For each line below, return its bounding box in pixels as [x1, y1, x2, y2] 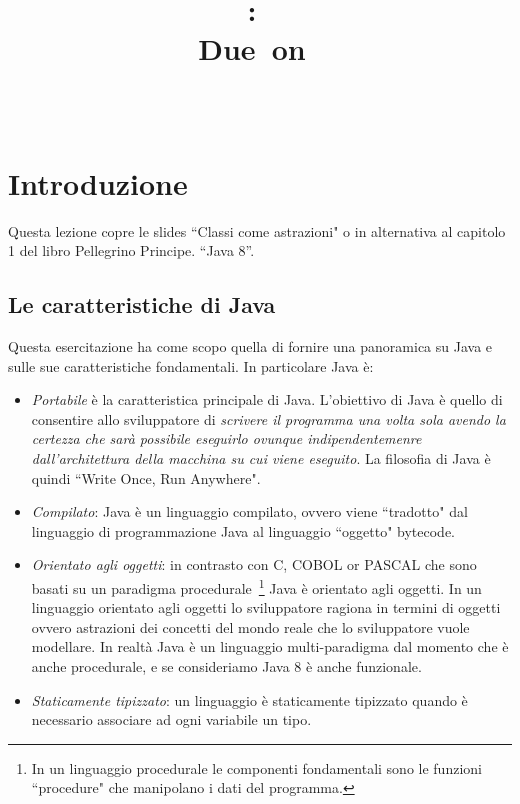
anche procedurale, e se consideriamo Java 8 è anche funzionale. [31, 656, 422, 677]
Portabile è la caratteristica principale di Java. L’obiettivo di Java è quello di [31, 389, 503, 410]
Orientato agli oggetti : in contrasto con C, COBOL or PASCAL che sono [31, 554, 477, 575]
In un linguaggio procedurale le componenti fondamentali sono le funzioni [31, 757, 482, 778]
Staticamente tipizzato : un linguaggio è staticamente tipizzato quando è [31, 689, 468, 710]
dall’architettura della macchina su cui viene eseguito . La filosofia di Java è [31, 448, 491, 469]
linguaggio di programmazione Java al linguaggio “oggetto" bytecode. [31, 520, 455, 541]
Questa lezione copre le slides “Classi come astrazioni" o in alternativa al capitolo [8, 220, 506, 241]
